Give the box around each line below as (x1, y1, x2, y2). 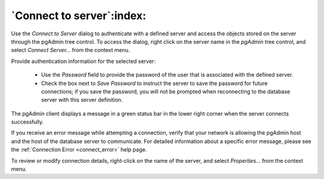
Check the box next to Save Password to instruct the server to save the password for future (41, 80, 268, 87)
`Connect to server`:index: (11, 9, 146, 22)
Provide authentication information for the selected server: (11, 57, 156, 65)
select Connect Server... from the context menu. (11, 47, 130, 54)
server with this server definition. (41, 96, 123, 104)
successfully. (11, 119, 44, 126)
